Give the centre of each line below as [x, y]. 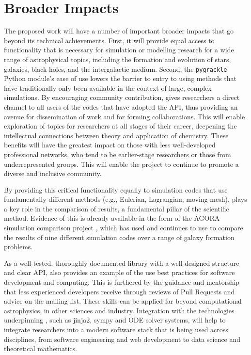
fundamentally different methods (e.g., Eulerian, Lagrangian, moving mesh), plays [125, 199]
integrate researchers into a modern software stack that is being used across [116, 329]
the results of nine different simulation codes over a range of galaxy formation [119, 237]
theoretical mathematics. [40, 348]
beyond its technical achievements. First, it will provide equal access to [109, 40]
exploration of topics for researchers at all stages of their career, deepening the [120, 126]
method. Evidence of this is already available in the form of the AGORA [112, 218]
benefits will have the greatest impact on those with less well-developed [110, 145]
